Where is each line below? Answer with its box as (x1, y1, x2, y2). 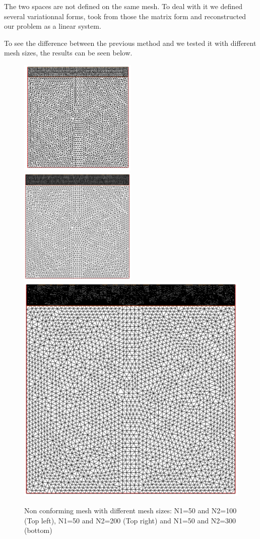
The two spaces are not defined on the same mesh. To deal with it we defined (4, 1, 243, 11)
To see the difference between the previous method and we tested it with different (4, 37, 256, 48)
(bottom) (24, 525, 52, 535)
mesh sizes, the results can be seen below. (4, 47, 133, 58)
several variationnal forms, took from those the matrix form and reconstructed (4, 11, 246, 21)
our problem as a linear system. (4, 21, 101, 31)
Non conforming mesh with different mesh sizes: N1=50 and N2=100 (24, 505, 237, 515)
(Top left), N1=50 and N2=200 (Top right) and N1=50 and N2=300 (24, 515, 236, 525)
